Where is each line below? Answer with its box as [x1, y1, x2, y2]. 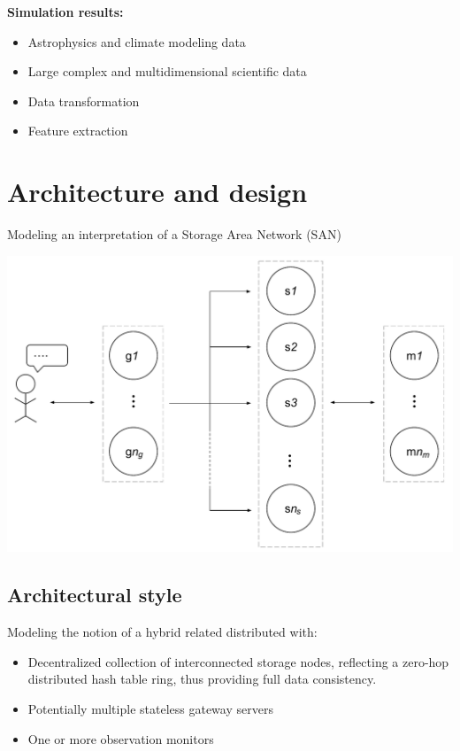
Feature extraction [27, 121, 128, 140]
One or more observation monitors [27, 729, 214, 747]
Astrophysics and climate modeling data [27, 32, 246, 50]
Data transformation [27, 91, 140, 110]
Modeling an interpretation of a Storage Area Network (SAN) [7, 225, 341, 244]
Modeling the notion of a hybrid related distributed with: [7, 623, 318, 641]
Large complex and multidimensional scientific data [27, 62, 307, 81]
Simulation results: [7, 3, 124, 20]
